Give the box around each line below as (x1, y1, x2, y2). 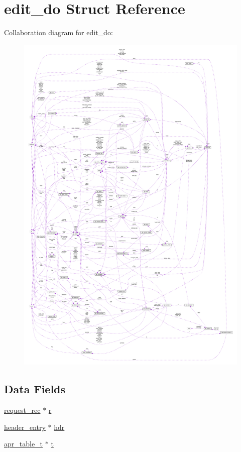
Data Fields (4, 381, 66, 397)
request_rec (4, 405, 41, 415)
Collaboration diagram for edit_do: (4, 27, 113, 38)
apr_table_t (4, 438, 43, 449)
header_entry (4, 421, 46, 432)
